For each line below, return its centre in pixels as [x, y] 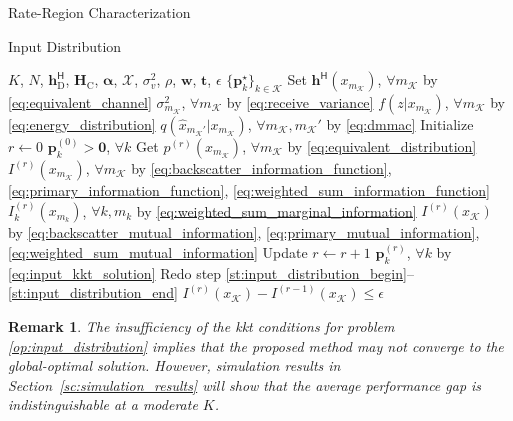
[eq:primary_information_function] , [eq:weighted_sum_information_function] [249, 189]
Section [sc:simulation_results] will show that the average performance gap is [245, 384]
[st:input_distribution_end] [93, 292]
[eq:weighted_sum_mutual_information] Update [158, 251]
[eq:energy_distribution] [82, 123]
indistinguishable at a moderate [103, 404]
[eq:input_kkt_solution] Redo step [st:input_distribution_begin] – [211, 272]
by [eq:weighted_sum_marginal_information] [276, 210]
